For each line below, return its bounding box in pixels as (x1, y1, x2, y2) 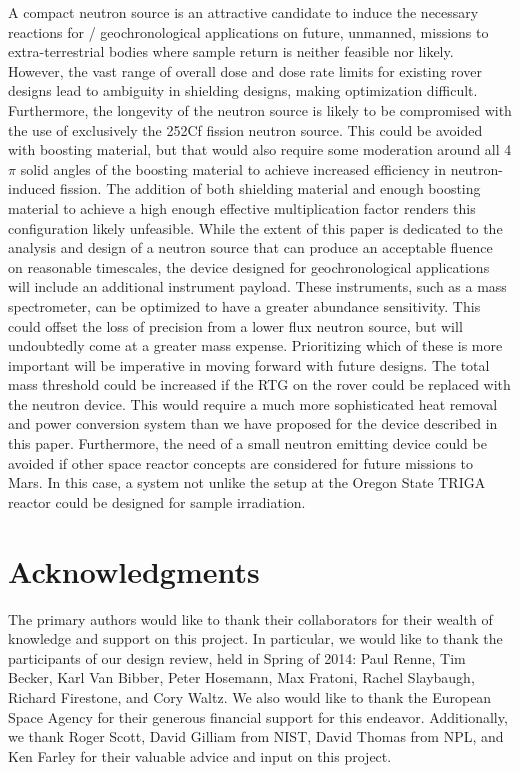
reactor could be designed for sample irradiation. (8, 491, 306, 512)
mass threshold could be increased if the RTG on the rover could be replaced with (8, 374, 511, 395)
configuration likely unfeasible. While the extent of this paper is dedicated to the (8, 217, 503, 238)
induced (8, 178, 56, 199)
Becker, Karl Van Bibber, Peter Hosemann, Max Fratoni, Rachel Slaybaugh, (8, 667, 475, 688)
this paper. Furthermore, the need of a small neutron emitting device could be (8, 433, 487, 454)
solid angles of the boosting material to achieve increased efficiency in (20, 158, 447, 179)
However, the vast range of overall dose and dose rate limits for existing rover (8, 60, 482, 81)
